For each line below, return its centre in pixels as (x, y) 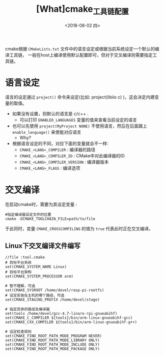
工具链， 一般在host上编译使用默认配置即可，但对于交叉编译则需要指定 (81, 55)
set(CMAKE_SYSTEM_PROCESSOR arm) (39, 276)
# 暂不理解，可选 (20, 286)
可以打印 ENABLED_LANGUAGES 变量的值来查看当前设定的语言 (78, 120)
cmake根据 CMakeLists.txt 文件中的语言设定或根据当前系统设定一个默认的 (80, 49)
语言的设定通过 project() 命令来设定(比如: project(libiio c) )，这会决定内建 (80, 97)
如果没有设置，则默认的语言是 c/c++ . (50, 114)
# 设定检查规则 (18, 332)
